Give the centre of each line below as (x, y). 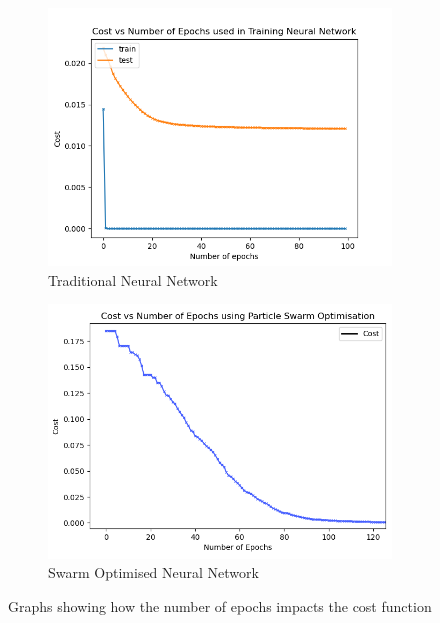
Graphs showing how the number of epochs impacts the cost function (220, 606)
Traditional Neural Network (133, 279)
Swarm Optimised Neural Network (153, 572)
